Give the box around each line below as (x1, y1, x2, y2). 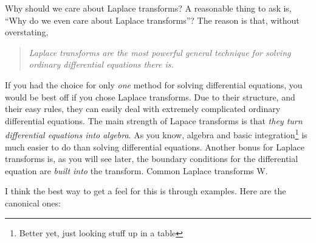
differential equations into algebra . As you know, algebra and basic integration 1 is (5, 127, 307, 141)
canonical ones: (5, 196, 61, 209)
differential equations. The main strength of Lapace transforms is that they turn (5, 114, 303, 127)
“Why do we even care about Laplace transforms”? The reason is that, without (5, 13, 300, 26)
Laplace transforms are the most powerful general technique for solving (29, 46, 291, 58)
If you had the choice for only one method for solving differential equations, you (5, 78, 303, 91)
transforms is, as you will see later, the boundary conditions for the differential (5, 152, 298, 165)
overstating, (5, 26, 49, 38)
